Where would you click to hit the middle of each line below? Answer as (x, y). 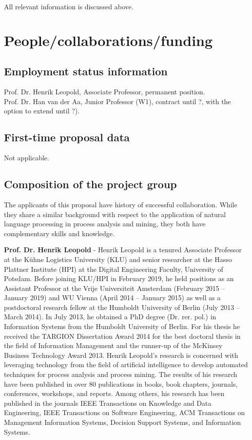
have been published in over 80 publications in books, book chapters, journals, (121, 384)
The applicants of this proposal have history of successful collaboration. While (121, 204)
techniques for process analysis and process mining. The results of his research (121, 374)
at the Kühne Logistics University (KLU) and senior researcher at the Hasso (118, 259)
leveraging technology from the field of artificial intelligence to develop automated (126, 364)
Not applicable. (27, 158)
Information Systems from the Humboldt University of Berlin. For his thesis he (122, 326)
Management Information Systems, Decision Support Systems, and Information (123, 422)
